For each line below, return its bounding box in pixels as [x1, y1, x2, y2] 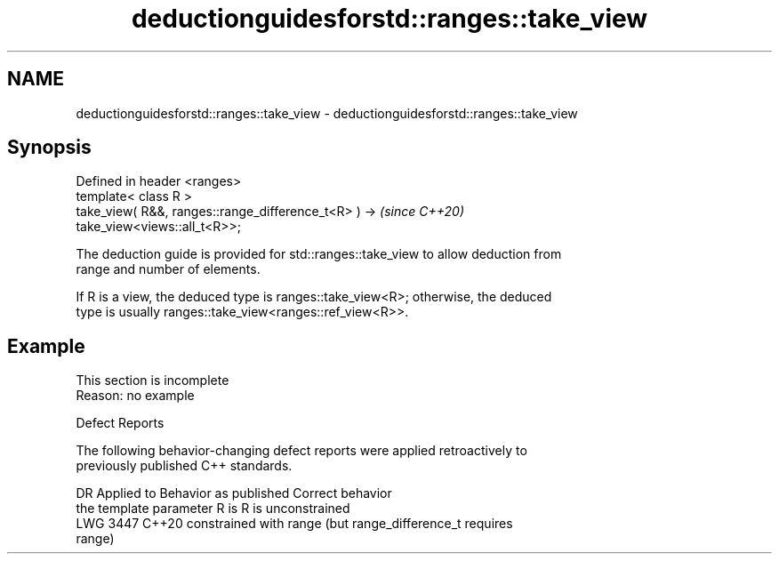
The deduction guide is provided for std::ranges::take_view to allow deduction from [76, 246, 562, 262]
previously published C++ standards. [76, 458, 293, 474]
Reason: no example [76, 388, 195, 404]
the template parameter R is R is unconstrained [76, 501, 350, 517]
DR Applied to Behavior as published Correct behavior [76, 485, 392, 501]
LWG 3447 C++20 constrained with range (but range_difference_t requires [76, 516, 513, 532]
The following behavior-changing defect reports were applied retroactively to [76, 443, 527, 459]
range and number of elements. [76, 261, 261, 277]
